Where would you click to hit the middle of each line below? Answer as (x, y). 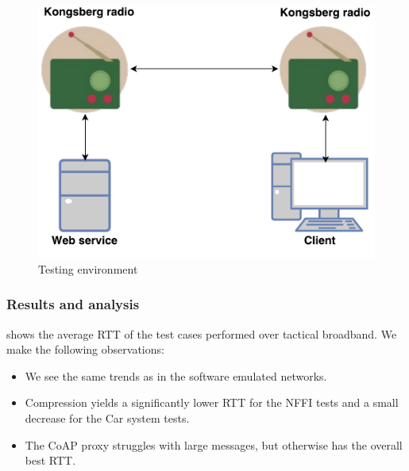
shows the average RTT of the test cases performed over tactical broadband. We (202, 333)
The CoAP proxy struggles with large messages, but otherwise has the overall (214, 444)
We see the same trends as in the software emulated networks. (176, 375)
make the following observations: (85, 349)
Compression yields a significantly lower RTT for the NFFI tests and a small (212, 402)
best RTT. (50, 460)
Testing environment (88, 268)
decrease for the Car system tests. (107, 417)
